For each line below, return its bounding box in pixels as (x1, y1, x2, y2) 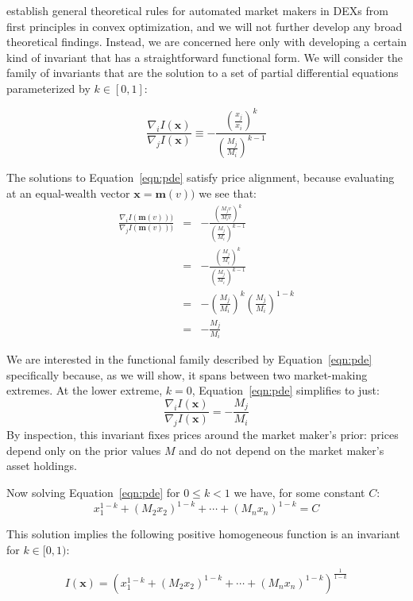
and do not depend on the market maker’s (179, 441, 384, 458)
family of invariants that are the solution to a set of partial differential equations (6, 64, 399, 81)
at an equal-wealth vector (6, 185, 130, 202)
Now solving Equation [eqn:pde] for (6, 484, 180, 501)
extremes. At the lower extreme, (6, 382, 163, 399)
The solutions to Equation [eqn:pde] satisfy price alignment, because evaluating (6, 169, 395, 186)
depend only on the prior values (6, 441, 161, 458)
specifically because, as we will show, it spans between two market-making (6, 366, 368, 383)
